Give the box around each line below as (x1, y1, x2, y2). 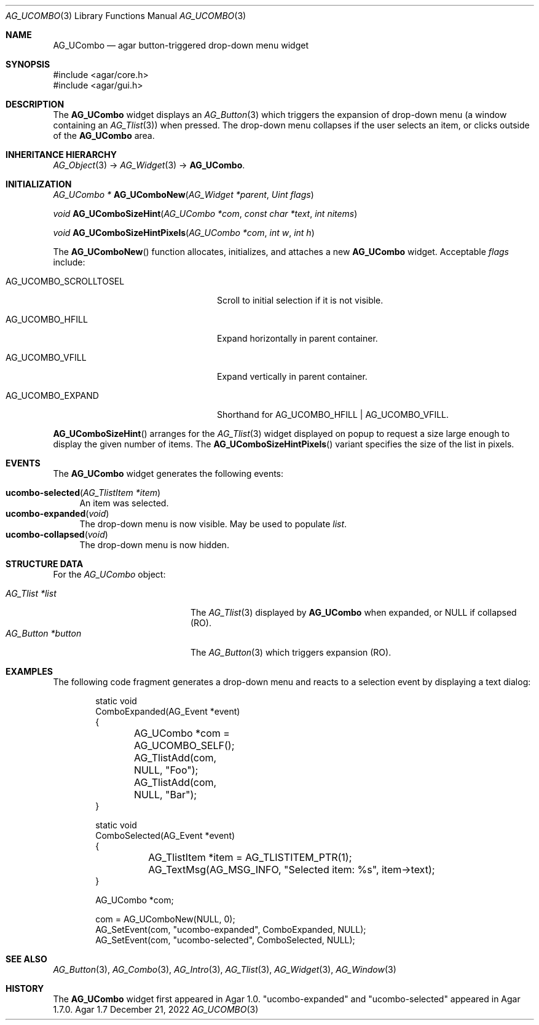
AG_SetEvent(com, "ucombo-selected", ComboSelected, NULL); (95, 935, 355, 945)
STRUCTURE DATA (6, 559, 84, 569)
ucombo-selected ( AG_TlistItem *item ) (6, 487, 161, 498)
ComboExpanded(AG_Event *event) (95, 706, 240, 717)
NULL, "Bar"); (133, 788, 197, 801)
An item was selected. (79, 498, 169, 508)
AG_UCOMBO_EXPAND (6, 390, 99, 401)
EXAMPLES (6, 666, 53, 677)
